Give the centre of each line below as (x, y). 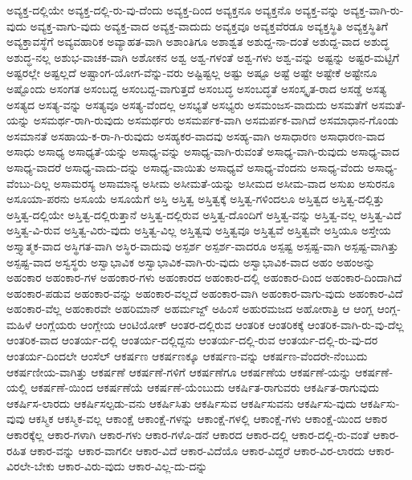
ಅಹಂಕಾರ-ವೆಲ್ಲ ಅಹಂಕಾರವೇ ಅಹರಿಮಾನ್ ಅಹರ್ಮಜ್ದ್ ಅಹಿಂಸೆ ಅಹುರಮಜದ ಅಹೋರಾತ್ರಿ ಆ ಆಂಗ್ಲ (190, 309)
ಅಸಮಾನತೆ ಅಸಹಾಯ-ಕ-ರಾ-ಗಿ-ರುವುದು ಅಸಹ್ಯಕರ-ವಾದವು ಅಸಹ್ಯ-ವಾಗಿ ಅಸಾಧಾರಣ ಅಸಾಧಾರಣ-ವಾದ (196, 135)
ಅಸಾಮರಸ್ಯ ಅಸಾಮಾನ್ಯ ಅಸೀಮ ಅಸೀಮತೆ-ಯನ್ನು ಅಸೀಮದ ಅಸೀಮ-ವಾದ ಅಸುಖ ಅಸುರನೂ (224, 183)
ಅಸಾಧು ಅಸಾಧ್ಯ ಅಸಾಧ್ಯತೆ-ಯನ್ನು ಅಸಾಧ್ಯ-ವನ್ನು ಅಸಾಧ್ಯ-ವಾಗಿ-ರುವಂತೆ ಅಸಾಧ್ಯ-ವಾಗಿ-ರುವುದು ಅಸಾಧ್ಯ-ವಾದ (203, 151)
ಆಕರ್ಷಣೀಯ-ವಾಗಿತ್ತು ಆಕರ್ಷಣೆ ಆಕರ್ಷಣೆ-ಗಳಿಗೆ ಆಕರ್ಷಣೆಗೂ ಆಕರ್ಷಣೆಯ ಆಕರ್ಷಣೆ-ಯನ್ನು (179, 371)
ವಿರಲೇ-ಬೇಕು (31, 466)
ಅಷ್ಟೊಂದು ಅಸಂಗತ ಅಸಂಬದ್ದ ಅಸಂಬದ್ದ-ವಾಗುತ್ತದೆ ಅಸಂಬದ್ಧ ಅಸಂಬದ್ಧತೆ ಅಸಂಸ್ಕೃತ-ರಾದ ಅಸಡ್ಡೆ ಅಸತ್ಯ (197, 88)
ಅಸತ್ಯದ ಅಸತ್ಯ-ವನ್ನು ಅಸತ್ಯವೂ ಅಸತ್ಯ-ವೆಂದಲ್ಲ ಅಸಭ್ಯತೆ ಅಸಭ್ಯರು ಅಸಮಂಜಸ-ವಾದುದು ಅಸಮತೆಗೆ (187, 104)
